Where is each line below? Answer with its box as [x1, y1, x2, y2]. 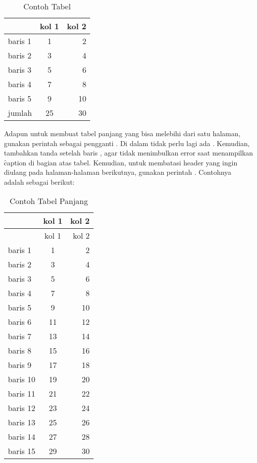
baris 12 [8, 402, 36, 413]
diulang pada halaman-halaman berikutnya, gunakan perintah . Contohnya [4, 167, 232, 177]
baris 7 [8, 330, 32, 342]
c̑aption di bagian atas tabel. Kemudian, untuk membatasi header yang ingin [4, 157, 238, 167]
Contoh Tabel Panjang [9, 195, 88, 206]
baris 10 [8, 373, 36, 385]
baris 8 [8, 344, 32, 356]
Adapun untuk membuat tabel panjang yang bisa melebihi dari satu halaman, [4, 128, 241, 138]
